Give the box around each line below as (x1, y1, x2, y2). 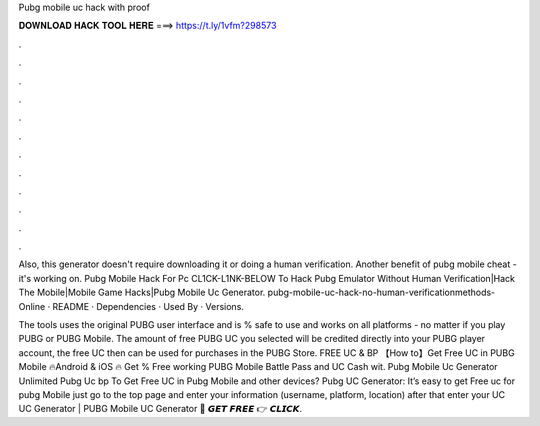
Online (18, 300, 46, 312)
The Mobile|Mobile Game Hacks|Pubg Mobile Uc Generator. (18, 286, 266, 299)
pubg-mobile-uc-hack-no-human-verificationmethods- (267, 286, 496, 299)
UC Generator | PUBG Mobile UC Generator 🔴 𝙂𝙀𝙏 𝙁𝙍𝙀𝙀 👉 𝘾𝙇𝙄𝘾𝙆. (18, 403, 303, 415)
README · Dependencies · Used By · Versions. (52, 300, 245, 312)
